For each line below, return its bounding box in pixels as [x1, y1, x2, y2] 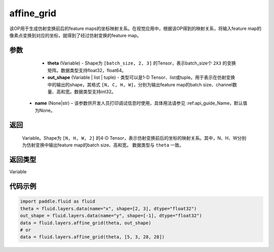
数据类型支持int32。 [74, 88, 116, 94]
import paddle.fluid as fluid [20, 199, 95, 204]
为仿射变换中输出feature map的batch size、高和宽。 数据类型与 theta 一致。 [22, 142, 184, 148]
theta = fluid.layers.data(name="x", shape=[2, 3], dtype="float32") [20, 206, 197, 211]
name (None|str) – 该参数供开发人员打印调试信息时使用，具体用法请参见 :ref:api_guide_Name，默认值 [35, 100, 248, 106]
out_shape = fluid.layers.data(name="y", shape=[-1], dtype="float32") [20, 213, 202, 218]
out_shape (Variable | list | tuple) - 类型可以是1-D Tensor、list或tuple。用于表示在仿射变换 [47, 74, 235, 81]
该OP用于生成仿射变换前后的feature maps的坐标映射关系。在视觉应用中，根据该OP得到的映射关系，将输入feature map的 [9, 25, 261, 31]
